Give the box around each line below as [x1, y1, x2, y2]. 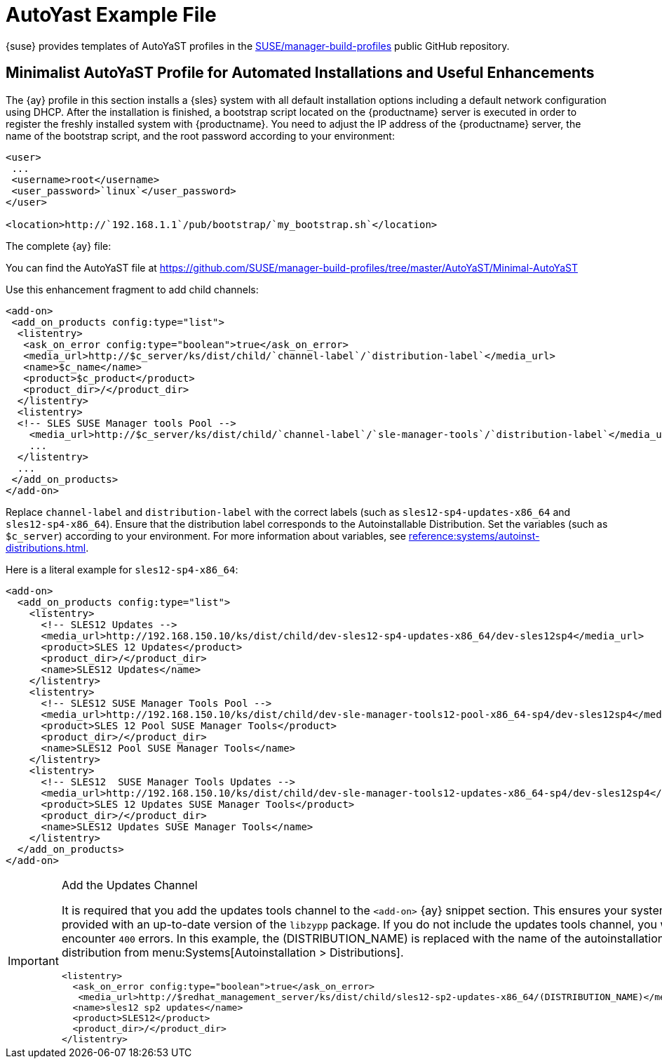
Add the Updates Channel [61, 877, 198, 892]
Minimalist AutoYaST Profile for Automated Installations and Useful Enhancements [6, 64, 595, 82]
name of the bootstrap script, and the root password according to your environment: [6, 129, 395, 142]
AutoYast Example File [6, 3, 217, 27]
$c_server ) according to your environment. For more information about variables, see [6, 529, 406, 542]
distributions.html [6, 541, 86, 554]
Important [8, 954, 59, 969]
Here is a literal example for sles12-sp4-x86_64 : [6, 563, 238, 576]
